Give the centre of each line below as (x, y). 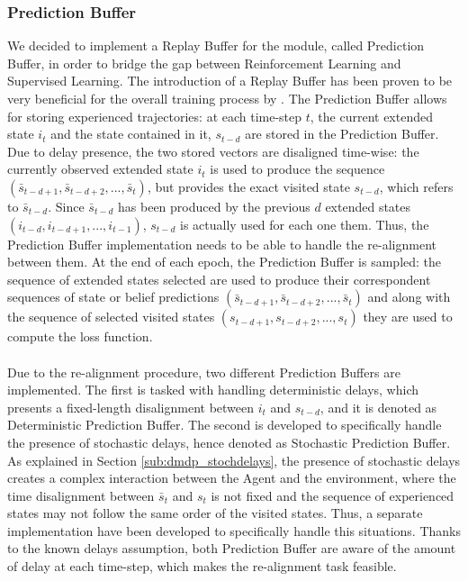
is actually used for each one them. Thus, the (304, 224)
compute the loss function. (80, 336)
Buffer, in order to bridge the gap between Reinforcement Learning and (204, 63)
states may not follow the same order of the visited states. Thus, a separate (215, 513)
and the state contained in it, (131, 134)
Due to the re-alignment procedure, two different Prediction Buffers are (204, 372)
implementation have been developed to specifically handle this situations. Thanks (234, 530)
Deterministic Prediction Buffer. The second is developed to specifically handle (225, 425)
